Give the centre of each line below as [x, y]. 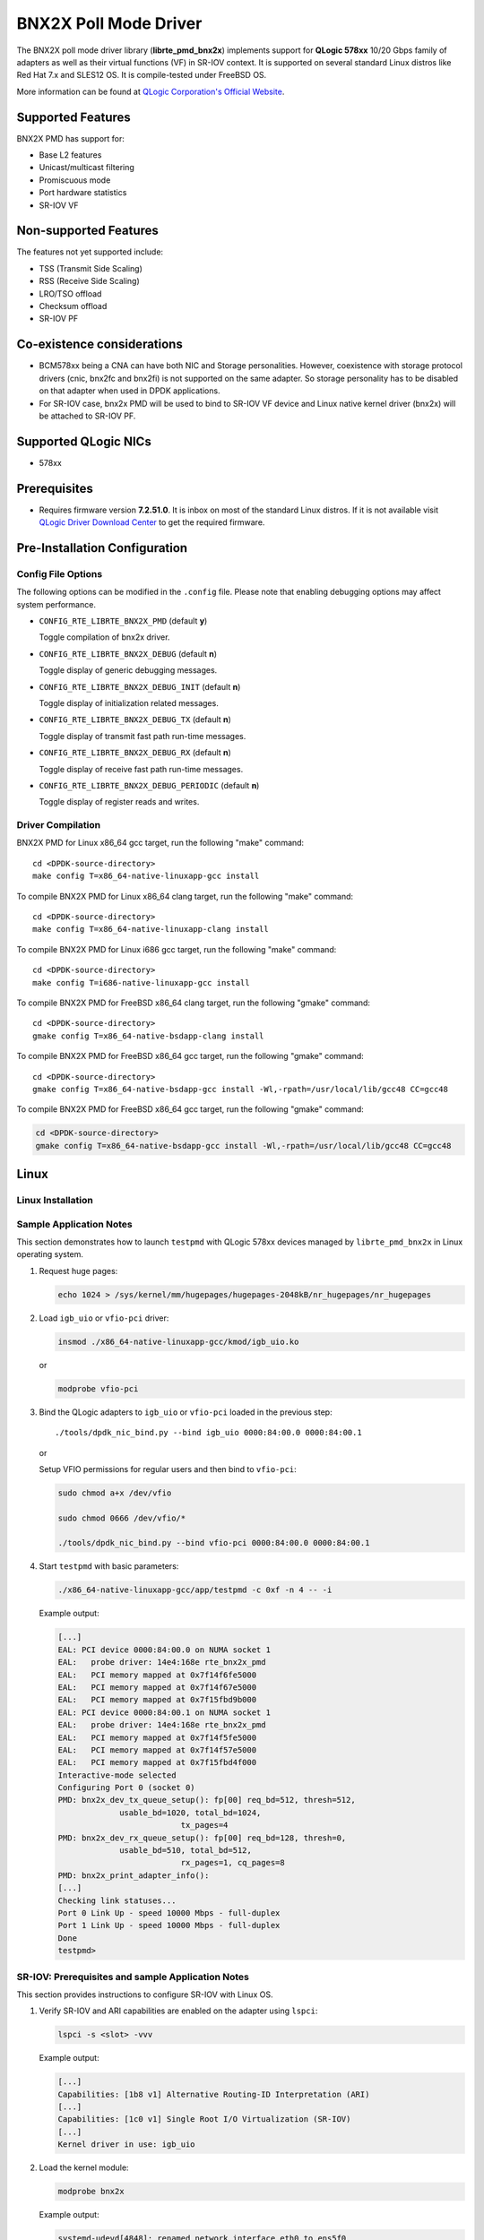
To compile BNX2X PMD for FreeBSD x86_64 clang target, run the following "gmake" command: [194, 1003]
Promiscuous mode [75, 180]
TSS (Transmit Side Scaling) [91, 268]
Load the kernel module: [84, 2167]
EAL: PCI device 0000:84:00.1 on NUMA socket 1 [164, 1712]
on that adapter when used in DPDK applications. [130, 391]
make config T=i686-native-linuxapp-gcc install [141, 982]
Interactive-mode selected [117, 1775]
